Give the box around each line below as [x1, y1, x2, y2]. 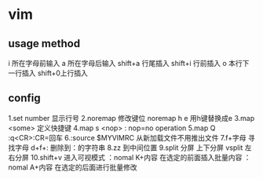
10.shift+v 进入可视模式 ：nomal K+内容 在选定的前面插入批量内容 [30, 152, 243, 162]
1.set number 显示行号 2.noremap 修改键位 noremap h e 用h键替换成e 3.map [8, 113, 255, 122]
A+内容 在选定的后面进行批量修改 [30, 163, 137, 172]
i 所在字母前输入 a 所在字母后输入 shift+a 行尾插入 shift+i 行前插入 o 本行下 [8, 59, 250, 68]
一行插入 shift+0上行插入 [8, 68, 89, 78]
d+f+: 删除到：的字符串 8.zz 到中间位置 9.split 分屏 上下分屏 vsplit [30, 143, 243, 152]
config [8, 92, 41, 105]
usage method [8, 37, 81, 50]
